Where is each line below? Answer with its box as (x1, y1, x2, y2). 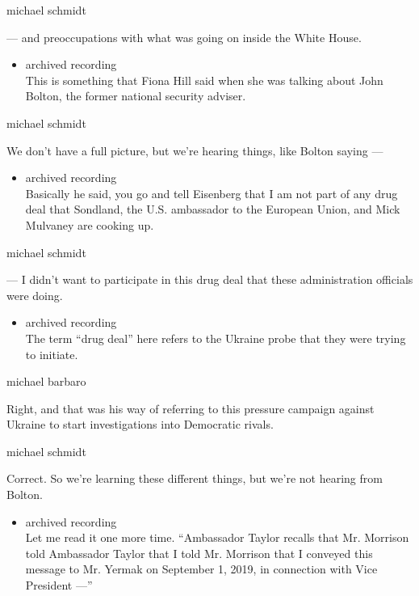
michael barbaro (6, 373, 86, 390)
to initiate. (25, 345, 78, 362)
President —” (25, 577, 93, 594)
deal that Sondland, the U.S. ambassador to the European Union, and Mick (25, 201, 400, 218)
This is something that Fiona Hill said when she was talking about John (25, 71, 383, 88)
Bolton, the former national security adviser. (25, 87, 246, 104)
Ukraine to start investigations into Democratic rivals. (6, 416, 274, 433)
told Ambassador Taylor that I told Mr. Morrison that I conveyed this (25, 544, 373, 561)
